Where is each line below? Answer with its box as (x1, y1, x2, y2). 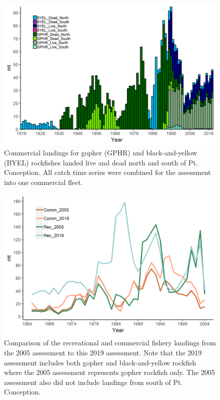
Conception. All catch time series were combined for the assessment (4, 167, 211, 177)
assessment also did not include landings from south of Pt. (4, 376, 183, 387)
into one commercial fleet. (4, 176, 83, 187)
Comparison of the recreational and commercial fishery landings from (4, 337, 216, 348)
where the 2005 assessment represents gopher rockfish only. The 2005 (4, 367, 215, 377)
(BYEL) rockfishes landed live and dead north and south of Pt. (4, 157, 198, 167)
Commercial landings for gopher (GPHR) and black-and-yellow (4, 147, 197, 157)
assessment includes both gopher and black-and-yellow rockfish (4, 357, 196, 367)
